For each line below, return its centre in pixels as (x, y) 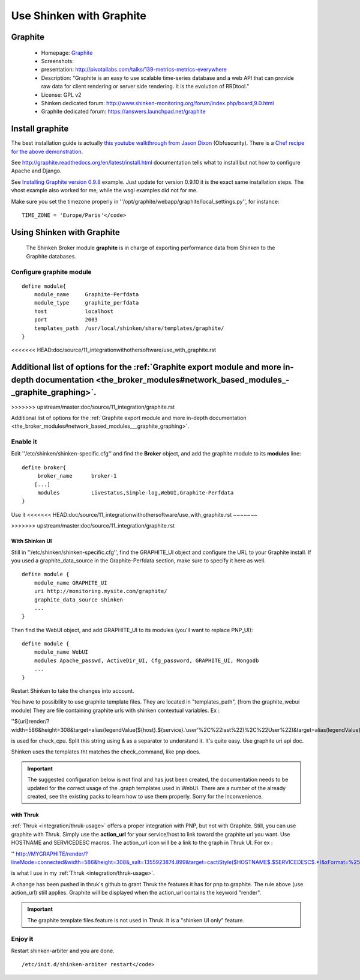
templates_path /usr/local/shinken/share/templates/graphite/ (129, 328)
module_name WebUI (61, 652)
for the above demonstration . (47, 151)
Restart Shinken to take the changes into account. (73, 691)
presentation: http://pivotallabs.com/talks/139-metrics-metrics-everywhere (134, 70)
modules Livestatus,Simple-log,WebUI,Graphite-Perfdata (136, 493)
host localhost (74, 311)
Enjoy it (22, 939)
